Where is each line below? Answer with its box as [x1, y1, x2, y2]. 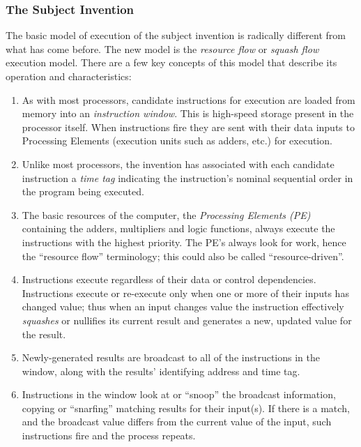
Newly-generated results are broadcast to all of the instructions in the [22, 350, 320, 365]
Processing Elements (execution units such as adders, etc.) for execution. [22, 133, 332, 148]
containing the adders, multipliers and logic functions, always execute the [22, 221, 335, 236]
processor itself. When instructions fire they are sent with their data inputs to [22, 119, 355, 134]
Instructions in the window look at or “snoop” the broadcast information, [22, 387, 336, 402]
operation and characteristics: [6, 69, 132, 83]
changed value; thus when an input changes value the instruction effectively [22, 299, 344, 314]
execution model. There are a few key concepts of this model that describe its [6, 55, 337, 70]
